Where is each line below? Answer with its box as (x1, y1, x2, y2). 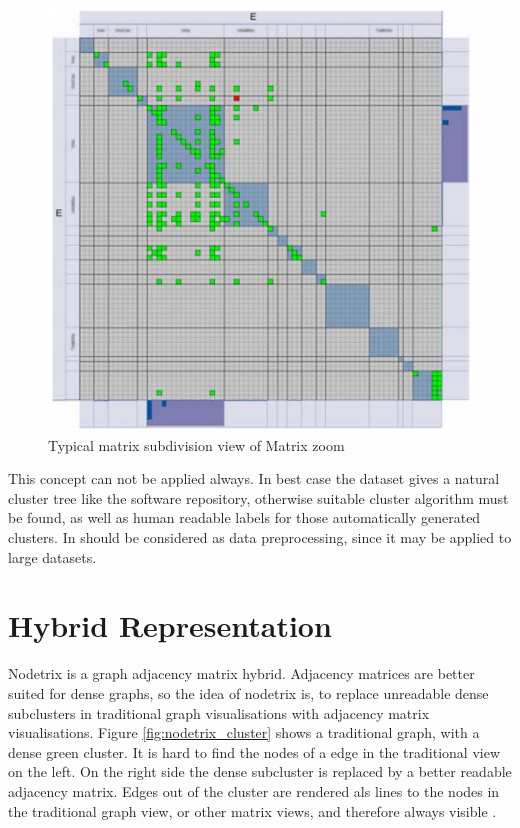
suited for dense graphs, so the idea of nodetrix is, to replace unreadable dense (8, 682, 489, 703)
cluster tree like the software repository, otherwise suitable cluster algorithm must (8, 487, 509, 508)
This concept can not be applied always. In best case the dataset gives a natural (8, 468, 500, 489)
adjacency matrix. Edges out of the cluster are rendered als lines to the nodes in (8, 780, 500, 801)
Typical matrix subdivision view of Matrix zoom (48, 434, 345, 455)
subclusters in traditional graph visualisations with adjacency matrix (8, 702, 430, 723)
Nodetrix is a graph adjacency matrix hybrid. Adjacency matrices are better (8, 663, 475, 684)
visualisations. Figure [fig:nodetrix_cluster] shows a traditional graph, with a (8, 722, 480, 743)
